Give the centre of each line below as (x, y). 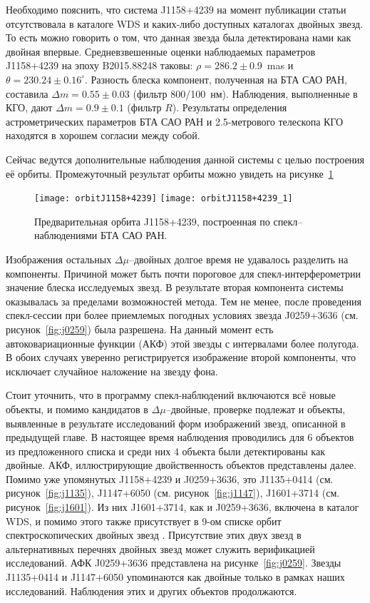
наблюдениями (66, 235)
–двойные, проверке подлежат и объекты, (256, 409)
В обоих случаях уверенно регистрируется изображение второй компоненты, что (181, 357)
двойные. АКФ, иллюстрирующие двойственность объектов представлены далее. (181, 465)
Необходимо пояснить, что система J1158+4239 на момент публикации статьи (176, 9)
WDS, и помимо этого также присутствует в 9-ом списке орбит (144, 521)
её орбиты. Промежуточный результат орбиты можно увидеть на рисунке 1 (170, 173)
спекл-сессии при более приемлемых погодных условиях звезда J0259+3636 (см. (182, 315)
